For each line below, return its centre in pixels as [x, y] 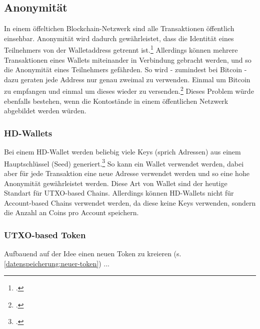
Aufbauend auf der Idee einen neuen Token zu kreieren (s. [93, 254]
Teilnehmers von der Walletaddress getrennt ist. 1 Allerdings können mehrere [121, 49]
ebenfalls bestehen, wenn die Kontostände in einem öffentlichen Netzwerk [116, 101]
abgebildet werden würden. [45, 111]
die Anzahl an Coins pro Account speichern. [71, 212]
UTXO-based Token [45, 234]
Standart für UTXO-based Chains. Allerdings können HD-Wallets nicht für [119, 193]
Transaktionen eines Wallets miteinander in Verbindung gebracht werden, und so [128, 59]
